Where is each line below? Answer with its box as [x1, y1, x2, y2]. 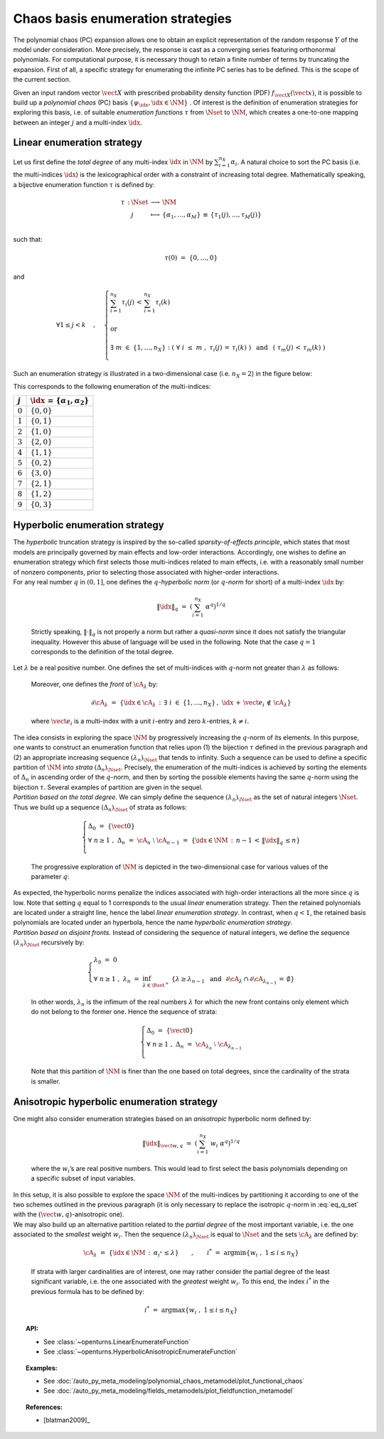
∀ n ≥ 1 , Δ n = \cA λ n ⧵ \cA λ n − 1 [146, 1040, 242, 1052]
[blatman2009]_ [43, 1416, 90, 1425]
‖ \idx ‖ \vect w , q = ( [142, 1139, 198, 1149]
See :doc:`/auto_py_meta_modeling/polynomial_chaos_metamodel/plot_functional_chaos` [43, 1376, 305, 1385]
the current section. [13, 75, 71, 84]
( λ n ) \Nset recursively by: [13, 938, 85, 948]
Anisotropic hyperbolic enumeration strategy [13, 1096, 218, 1108]
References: [26, 1403, 63, 1411]
